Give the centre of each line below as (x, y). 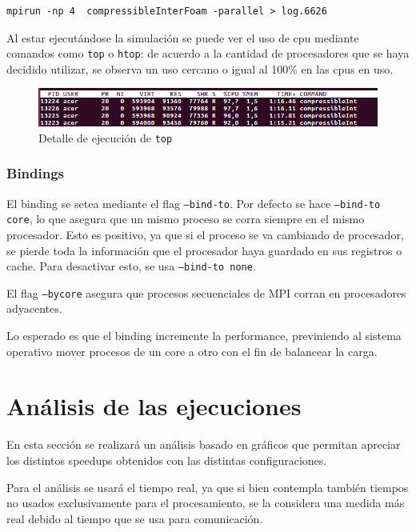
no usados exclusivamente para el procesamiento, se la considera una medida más (206, 503)
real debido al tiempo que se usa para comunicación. (135, 518)
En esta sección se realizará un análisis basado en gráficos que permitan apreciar (204, 444)
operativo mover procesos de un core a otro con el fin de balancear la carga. (192, 351)
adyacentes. (34, 308)
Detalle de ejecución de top (106, 137)
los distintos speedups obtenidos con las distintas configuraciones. (167, 460)
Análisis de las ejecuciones (154, 406)
